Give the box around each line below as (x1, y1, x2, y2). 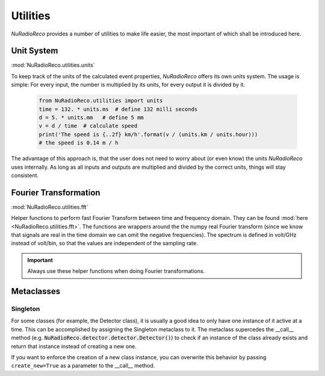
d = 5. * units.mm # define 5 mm (39, 114, 144, 121)
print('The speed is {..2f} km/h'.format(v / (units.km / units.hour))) (39, 131, 258, 138)
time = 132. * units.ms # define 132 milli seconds (39, 105, 198, 113)
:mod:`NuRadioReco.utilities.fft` (11, 203, 88, 210)
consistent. (11, 172, 39, 179)
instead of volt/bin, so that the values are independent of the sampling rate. (11, 240, 198, 247)
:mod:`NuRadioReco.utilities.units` (11, 61, 96, 69)
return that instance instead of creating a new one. (11, 342, 137, 349)
